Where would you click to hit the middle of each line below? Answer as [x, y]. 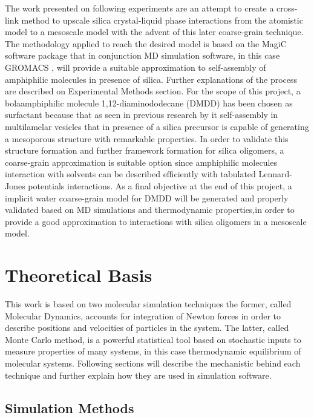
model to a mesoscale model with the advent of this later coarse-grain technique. [154, 32]
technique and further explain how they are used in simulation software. [138, 375]
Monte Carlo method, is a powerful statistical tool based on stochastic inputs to [153, 339]
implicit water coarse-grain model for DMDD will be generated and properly [147, 198]
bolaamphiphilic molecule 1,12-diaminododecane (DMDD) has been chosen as [149, 103]
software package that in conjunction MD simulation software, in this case [142, 55]
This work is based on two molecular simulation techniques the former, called [148, 304]
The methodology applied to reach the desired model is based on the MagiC [146, 43]
